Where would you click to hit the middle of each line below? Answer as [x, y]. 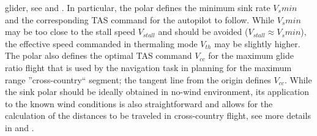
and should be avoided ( [203, 32]
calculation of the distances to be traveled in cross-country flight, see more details [158, 115]
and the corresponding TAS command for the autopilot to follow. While [140, 19]
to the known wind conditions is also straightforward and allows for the [139, 103]
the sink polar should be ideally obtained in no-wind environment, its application [157, 92]
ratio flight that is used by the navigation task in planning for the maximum [148, 67]
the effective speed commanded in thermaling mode [101, 43]
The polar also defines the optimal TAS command [99, 55]
